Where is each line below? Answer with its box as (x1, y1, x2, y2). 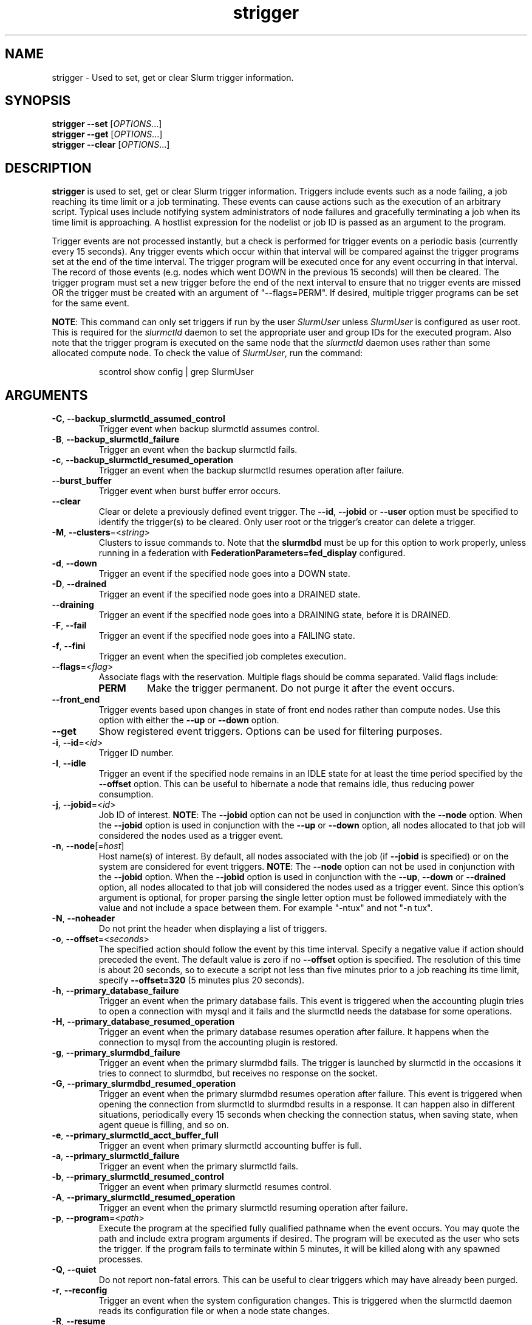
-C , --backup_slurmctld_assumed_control (52, 413, 225, 424)
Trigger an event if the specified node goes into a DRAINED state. (98, 589, 361, 600)
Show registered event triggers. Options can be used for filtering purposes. (98, 725, 443, 738)
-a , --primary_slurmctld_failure (52, 1151, 180, 1162)
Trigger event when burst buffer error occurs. (98, 486, 281, 497)
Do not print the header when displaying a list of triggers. (98, 923, 327, 934)
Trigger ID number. (98, 748, 174, 759)
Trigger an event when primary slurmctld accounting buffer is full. (98, 1140, 362, 1151)
